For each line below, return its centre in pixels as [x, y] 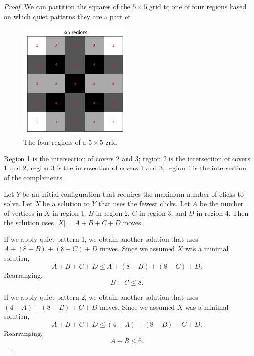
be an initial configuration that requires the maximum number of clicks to [133, 194]
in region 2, [113, 213]
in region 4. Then [222, 213]
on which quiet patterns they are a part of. [68, 16]
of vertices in [23, 213]
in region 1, [69, 213]
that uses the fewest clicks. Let [144, 203]
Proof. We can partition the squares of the [67, 6]
